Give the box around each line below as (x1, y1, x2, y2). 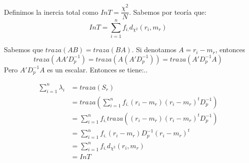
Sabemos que (4, 44, 43, 55)
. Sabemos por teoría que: (129, 6, 207, 17)
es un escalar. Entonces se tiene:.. (47, 64, 148, 74)
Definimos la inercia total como (4, 6, 99, 17)
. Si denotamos (132, 44, 177, 55)
